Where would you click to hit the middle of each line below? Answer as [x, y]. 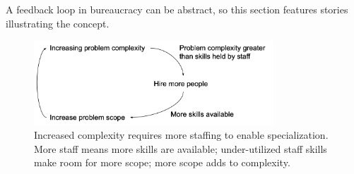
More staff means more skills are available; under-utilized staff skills [181, 148]
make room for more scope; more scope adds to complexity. [162, 162]
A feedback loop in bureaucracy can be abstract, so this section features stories [177, 9]
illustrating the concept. [58, 23]
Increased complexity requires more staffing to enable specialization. [181, 135]
